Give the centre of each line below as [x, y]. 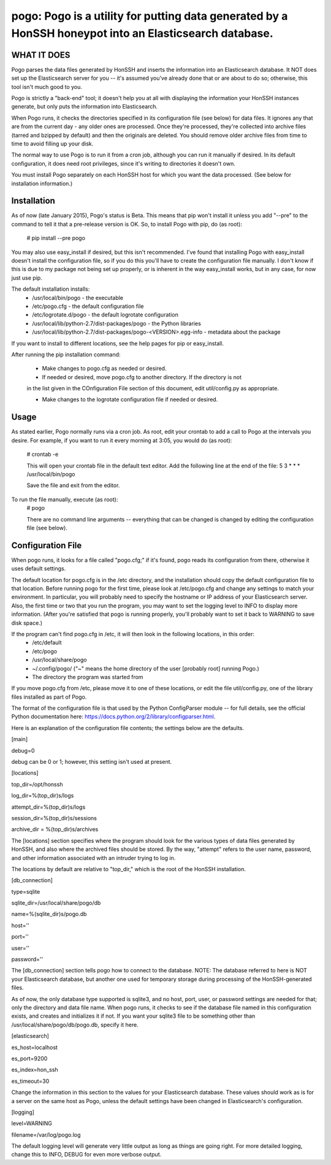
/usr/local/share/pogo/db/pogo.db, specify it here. [75, 1025]
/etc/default [47, 643]
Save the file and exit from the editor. [73, 485]
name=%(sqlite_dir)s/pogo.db [49, 914]
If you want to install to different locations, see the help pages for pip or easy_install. [117, 343]
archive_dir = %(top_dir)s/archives [55, 829]
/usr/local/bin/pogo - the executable [78, 298]
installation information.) [42, 183]
